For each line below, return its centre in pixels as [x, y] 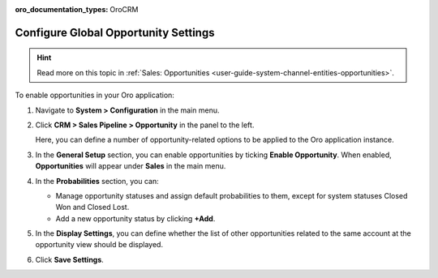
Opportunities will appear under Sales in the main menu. [131, 166]
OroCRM [124, 9]
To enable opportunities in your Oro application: [94, 95]
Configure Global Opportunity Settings [115, 32]
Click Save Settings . [70, 259]
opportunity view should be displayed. [99, 245]
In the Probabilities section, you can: [97, 181]
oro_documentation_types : [62, 9]
